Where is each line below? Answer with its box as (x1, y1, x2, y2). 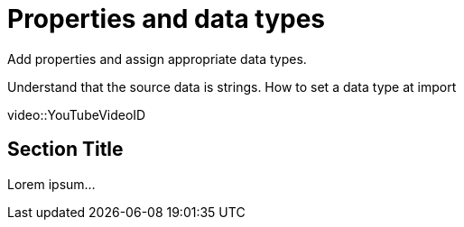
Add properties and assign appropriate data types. (7, 50, 307, 67)
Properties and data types (7, 4, 326, 34)
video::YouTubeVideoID (7, 106, 146, 123)
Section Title (7, 138, 124, 161)
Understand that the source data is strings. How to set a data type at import (7, 78, 457, 95)
